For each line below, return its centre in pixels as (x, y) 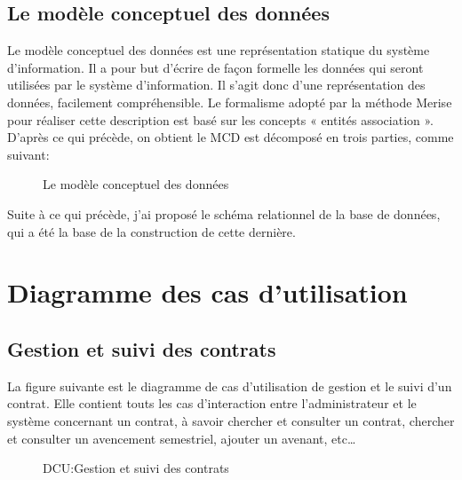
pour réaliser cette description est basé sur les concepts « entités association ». (221, 119)
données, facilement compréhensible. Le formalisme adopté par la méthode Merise (230, 102)
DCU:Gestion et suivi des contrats (136, 468)
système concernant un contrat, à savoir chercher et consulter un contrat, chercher (231, 420)
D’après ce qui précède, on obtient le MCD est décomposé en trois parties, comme (231, 137)
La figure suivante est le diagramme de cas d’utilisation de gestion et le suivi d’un (230, 386)
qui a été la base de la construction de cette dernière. (151, 231)
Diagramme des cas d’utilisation (207, 292)
